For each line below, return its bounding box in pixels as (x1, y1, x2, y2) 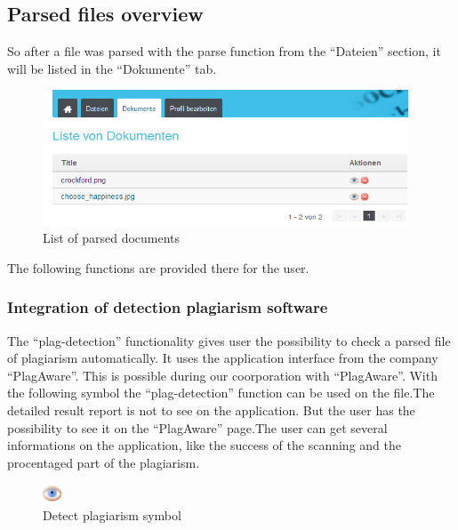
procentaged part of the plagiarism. (7, 453, 200, 471)
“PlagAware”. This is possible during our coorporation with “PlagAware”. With (7, 365, 438, 384)
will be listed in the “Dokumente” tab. (7, 59, 217, 77)
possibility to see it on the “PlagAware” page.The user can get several (7, 418, 388, 437)
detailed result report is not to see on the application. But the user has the (7, 401, 415, 419)
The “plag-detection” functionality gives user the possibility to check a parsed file (7, 331, 451, 349)
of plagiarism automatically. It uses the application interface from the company (7, 349, 438, 367)
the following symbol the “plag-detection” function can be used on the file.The (7, 383, 435, 402)
